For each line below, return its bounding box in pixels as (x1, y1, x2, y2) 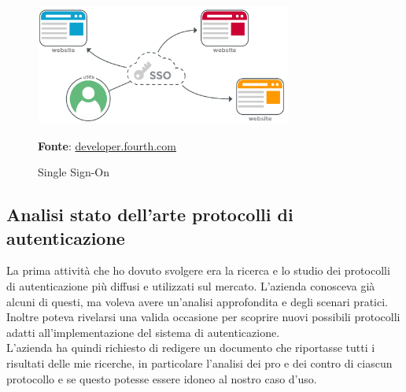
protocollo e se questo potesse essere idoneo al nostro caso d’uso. (6, 370, 317, 386)
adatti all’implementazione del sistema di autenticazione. (6, 324, 280, 340)
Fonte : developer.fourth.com (38, 137, 176, 153)
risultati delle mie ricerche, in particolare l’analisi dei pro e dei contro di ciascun (6, 354, 393, 371)
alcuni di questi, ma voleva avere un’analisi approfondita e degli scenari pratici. (6, 293, 388, 309)
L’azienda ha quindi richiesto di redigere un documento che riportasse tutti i (6, 339, 375, 356)
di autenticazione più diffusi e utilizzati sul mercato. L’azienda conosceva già (6, 278, 375, 294)
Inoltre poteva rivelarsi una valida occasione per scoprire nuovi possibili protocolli (6, 309, 400, 325)
